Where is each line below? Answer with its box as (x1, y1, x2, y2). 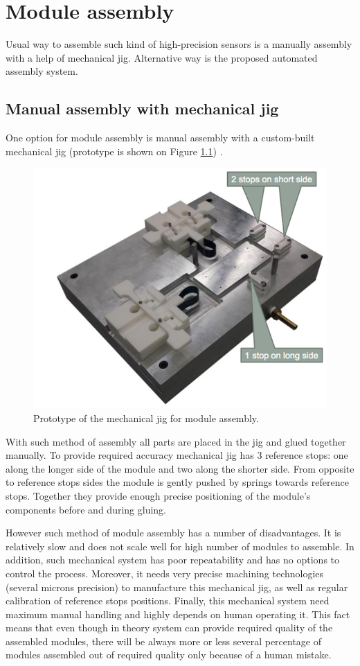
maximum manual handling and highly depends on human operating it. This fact (6, 606, 350, 621)
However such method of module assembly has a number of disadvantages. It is (6, 525, 341, 540)
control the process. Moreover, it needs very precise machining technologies (6, 566, 324, 580)
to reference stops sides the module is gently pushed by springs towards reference (6, 475, 349, 489)
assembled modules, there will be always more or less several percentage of (6, 633, 322, 648)
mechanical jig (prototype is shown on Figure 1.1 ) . (6, 143, 223, 158)
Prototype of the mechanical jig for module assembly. (33, 410, 259, 425)
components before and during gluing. (6, 502, 166, 516)
